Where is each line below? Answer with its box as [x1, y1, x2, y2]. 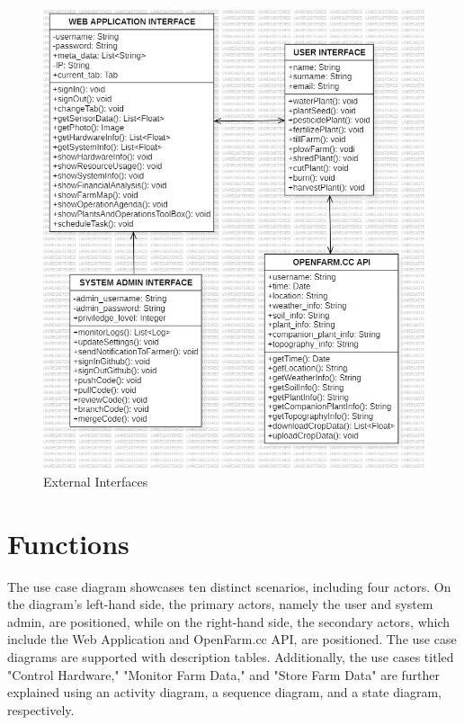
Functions [7, 524, 129, 561]
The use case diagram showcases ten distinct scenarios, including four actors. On [7, 577, 451, 595]
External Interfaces [43, 471, 148, 490]
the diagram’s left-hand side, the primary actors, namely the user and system [7, 595, 433, 613]
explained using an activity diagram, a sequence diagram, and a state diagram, [7, 683, 442, 702]
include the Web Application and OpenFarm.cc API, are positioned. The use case [7, 630, 457, 649]
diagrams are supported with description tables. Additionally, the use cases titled [7, 648, 454, 667]
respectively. [7, 700, 75, 719]
